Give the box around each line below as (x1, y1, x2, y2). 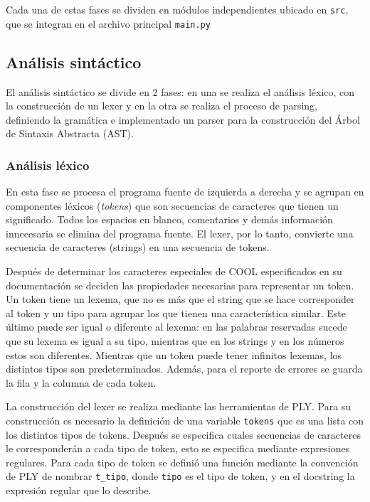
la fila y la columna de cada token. (6, 375, 157, 390)
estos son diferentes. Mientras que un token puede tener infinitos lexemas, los (6, 347, 342, 362)
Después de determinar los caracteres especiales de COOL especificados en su (6, 264, 342, 279)
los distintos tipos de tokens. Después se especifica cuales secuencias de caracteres (6, 427, 361, 442)
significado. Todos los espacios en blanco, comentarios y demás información (6, 212, 333, 227)
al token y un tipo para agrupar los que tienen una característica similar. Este (6, 305, 346, 320)
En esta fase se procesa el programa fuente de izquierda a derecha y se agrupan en (6, 184, 364, 199)
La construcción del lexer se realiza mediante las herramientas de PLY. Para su (6, 399, 351, 414)
